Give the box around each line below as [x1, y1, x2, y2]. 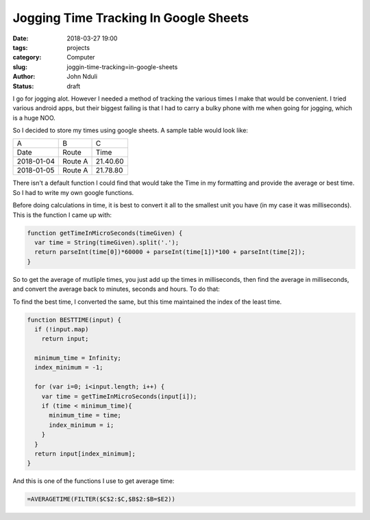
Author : [12, 73, 36, 81]
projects [66, 43, 90, 51]
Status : [12, 82, 34, 90]
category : [12, 53, 42, 62]
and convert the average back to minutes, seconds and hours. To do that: [12, 285, 221, 294]
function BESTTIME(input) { [27, 315, 121, 324]
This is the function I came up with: [12, 211, 112, 219]
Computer [66, 53, 95, 62]
